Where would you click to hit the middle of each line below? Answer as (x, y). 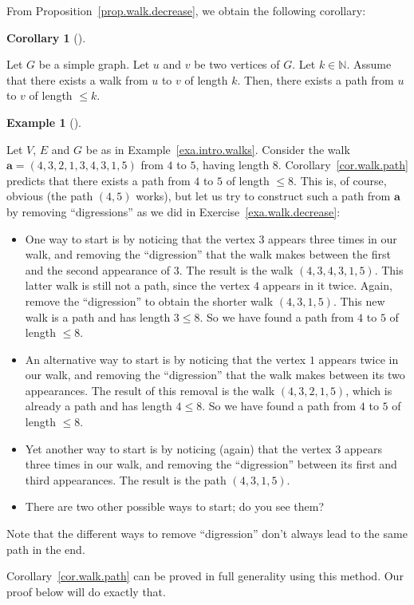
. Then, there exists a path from (315, 79)
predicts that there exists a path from (99, 180)
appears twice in (359, 359)
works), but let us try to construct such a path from (263, 196)
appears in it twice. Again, (327, 285)
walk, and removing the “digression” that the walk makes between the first (208, 254)
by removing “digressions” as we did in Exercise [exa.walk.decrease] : (173, 211)
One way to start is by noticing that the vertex (140, 238)
